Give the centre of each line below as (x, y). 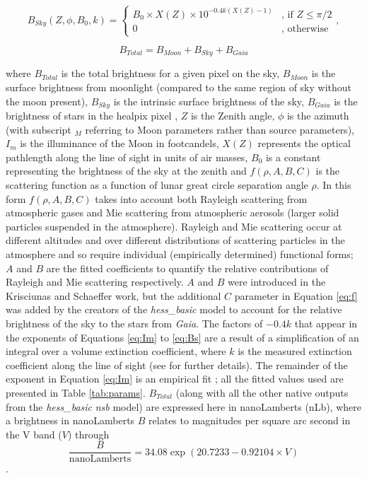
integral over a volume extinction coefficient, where (116, 351)
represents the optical (304, 143)
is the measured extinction (295, 351)
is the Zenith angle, (233, 116)
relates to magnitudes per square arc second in (250, 420)
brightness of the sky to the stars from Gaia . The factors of (134, 323)
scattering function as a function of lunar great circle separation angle (157, 185)
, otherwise (305, 29)
